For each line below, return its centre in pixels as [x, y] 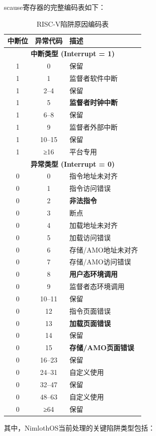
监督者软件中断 [94, 78]
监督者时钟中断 [94, 102]
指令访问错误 [90, 188]
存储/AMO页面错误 [102, 347]
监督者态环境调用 [97, 286]
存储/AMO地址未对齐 [104, 249]
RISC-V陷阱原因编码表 [73, 23]
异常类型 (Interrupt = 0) [73, 163]
